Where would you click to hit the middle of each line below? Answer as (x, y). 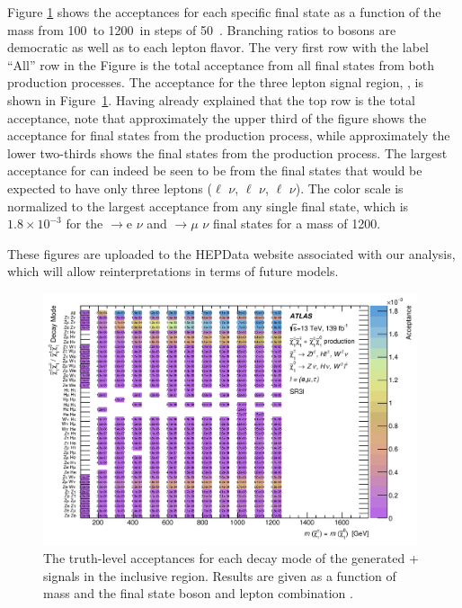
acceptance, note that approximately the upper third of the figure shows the (217, 117)
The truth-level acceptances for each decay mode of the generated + (231, 558)
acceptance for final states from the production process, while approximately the (229, 135)
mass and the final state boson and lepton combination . (198, 593)
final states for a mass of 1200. (297, 224)
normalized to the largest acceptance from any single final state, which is (208, 206)
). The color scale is (349, 188)
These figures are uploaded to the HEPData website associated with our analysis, (231, 253)
